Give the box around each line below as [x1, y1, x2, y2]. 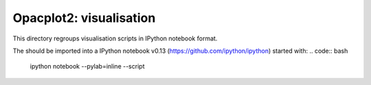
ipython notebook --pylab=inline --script [30, 62, 145, 71]
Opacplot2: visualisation [12, 10, 156, 25]
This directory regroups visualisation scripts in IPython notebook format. [12, 34, 218, 42]
